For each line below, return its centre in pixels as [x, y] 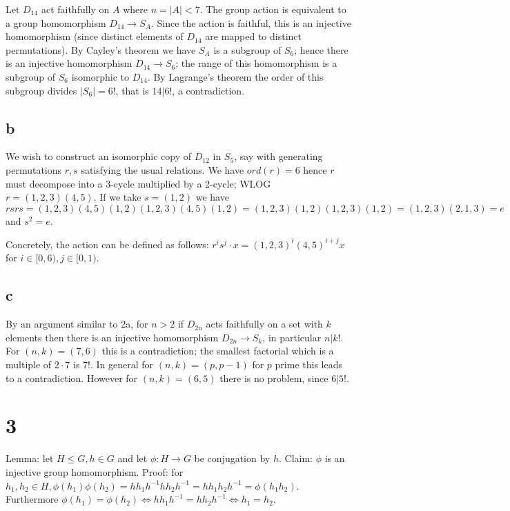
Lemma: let [30, 458]
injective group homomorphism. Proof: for [95, 471]
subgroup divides [41, 90]
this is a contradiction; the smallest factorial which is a [218, 351]
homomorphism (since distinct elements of [95, 36]
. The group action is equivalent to [273, 9]
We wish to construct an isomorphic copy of [99, 156]
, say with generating [278, 156]
